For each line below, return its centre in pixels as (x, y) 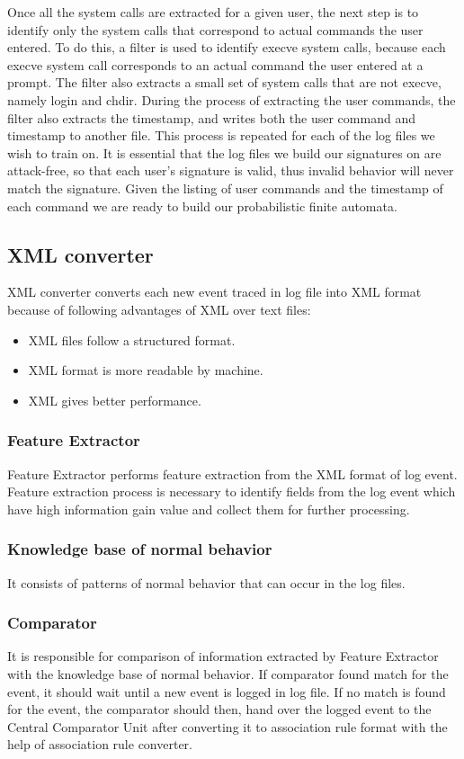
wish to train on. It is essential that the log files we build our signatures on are (224, 152)
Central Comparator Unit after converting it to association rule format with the (228, 726)
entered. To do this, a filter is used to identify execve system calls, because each (227, 47)
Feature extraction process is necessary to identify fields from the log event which (232, 491)
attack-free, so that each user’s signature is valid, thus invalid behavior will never (231, 170)
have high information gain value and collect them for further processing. (209, 509)
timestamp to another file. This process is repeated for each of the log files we (221, 135)
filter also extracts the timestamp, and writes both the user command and (211, 117)
